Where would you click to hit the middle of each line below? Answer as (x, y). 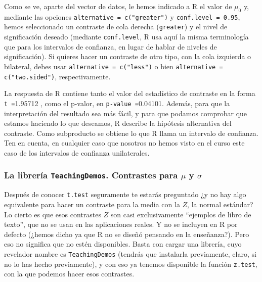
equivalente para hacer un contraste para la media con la (92, 204)
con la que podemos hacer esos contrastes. (69, 274)
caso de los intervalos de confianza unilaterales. (77, 152)
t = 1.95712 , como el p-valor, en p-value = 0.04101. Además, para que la (117, 103)
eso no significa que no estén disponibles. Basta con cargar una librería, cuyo (123, 244)
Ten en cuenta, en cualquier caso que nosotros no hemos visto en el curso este (124, 143)
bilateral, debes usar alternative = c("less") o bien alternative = (114, 66)
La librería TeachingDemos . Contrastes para (91, 175)
